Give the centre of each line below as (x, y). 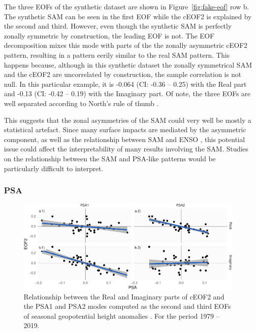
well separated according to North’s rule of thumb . (81, 103)
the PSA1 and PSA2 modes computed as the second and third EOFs (127, 306)
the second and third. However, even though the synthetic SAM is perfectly (118, 26)
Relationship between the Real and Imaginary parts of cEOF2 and (124, 296)
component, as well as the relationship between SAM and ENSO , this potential (125, 139)
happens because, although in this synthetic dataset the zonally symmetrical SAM (128, 64)
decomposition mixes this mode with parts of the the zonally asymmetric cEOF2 (126, 45)
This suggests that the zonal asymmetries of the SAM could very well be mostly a (128, 120)
